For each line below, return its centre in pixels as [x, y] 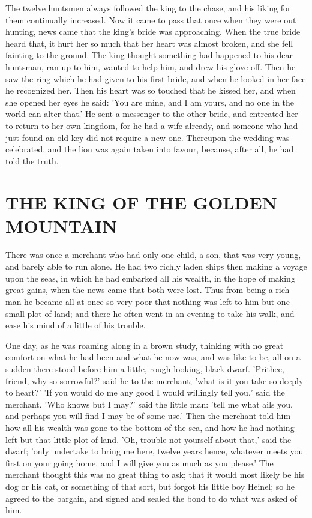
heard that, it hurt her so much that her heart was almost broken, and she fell [149, 43]
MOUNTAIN [61, 225]
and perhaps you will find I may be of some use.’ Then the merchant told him [148, 416]
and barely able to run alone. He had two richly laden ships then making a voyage [156, 266]
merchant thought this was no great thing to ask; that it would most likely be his [155, 474]
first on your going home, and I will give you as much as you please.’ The [139, 462]
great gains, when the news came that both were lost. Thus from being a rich [148, 290]
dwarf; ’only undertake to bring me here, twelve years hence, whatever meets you [154, 451]
